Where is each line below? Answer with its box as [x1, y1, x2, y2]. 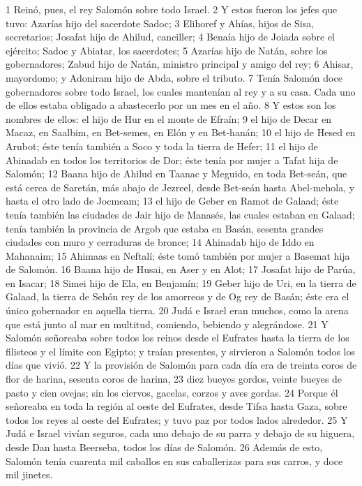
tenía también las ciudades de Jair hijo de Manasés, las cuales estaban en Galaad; [6, 207, 355, 221]
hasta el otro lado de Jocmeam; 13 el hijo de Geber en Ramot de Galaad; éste [6, 193, 339, 208]
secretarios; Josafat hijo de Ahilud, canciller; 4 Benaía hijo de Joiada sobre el [6, 29, 335, 44]
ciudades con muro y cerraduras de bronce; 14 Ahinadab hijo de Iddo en [6, 235, 315, 249]
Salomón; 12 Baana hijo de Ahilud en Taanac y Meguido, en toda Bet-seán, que [6, 166, 347, 181]
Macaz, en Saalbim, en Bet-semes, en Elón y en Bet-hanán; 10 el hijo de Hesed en [6, 125, 356, 140]
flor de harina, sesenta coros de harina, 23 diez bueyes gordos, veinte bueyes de [6, 371, 342, 386]
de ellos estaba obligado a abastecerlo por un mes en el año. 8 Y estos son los [6, 98, 336, 112]
